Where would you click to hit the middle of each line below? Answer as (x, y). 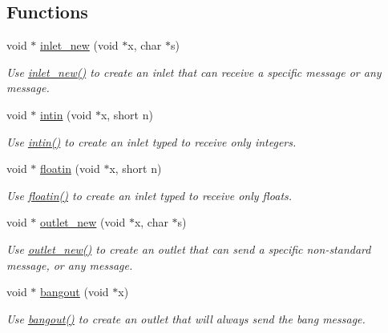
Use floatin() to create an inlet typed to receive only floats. (150, 195)
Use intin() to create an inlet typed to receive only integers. (152, 141)
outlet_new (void (83, 222)
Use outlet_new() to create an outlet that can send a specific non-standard (189, 249)
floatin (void (70, 169)
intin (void (66, 114)
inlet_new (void (79, 45)
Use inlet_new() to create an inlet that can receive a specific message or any (194, 72)
